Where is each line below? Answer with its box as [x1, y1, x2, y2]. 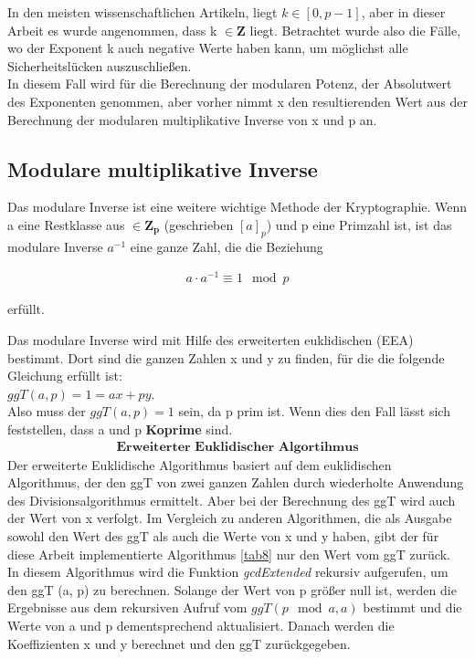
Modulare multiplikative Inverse [7, 154, 318, 183]
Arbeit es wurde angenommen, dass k [7, 20, 217, 39]
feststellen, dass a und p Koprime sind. [7, 420, 233, 439]
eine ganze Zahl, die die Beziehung [130, 236, 323, 256]
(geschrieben [164, 214, 234, 234]
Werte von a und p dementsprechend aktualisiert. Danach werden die [7, 615, 395, 634]
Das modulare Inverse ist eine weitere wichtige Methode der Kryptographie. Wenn [7, 197, 468, 216]
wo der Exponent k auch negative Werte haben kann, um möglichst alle [7, 38, 408, 58]
